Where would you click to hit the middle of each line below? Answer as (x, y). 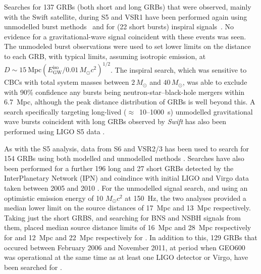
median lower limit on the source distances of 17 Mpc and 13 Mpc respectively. (127, 208)
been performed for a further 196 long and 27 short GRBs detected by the (119, 168)
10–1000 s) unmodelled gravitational (196, 111)
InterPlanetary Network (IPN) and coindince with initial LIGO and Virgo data (127, 178)
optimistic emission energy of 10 (54, 198)
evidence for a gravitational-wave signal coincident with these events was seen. (125, 36)
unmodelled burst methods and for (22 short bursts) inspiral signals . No (119, 26)
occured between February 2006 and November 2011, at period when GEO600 (125, 247)
